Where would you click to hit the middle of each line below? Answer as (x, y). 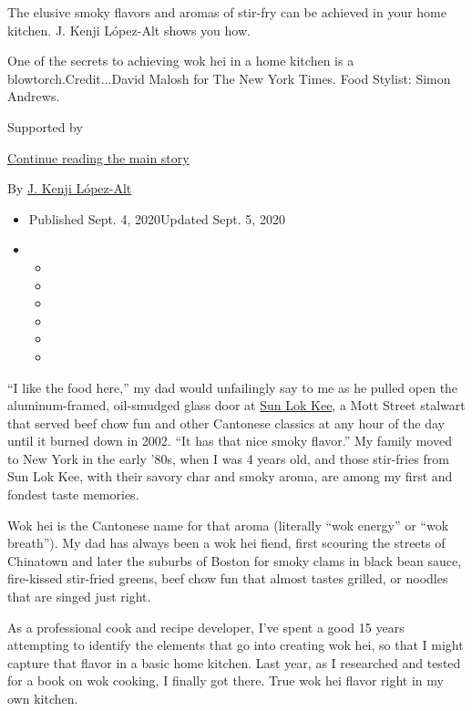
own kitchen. (43, 698)
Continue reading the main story (98, 157)
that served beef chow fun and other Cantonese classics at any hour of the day (226, 422)
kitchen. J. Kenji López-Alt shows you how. (129, 30)
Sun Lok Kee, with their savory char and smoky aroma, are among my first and (230, 476)
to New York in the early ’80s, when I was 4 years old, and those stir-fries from (228, 458)
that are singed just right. (79, 597)
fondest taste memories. (73, 495)
